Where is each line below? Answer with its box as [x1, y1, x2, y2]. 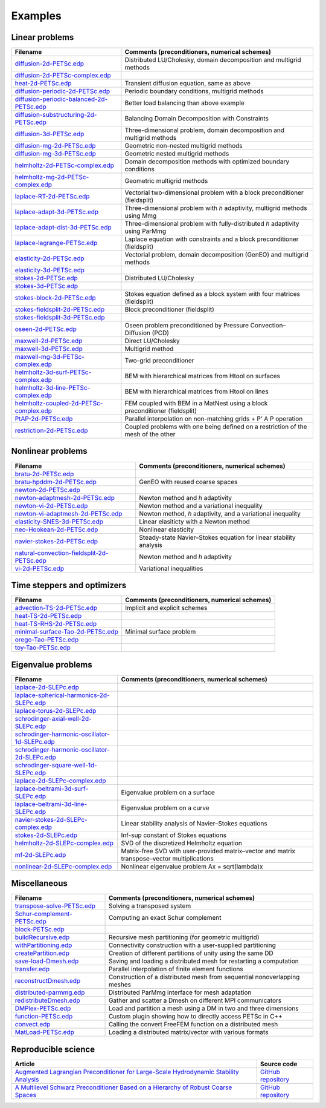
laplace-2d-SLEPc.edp [14, 683, 80, 691]
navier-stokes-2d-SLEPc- [14, 815, 88, 824]
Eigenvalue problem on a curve [121, 804, 209, 812]
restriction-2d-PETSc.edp [14, 427, 88, 435]
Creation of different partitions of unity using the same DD [108, 949, 274, 957]
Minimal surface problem [124, 628, 196, 636]
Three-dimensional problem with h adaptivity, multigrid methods [124, 204, 307, 212]
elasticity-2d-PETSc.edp [14, 254, 85, 263]
